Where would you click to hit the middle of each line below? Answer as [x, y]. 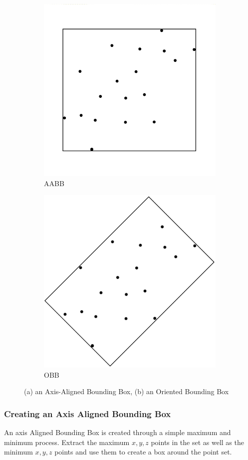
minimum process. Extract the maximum [67, 442]
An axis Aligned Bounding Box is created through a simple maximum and [118, 432]
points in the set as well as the [197, 442]
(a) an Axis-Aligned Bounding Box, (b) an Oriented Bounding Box [126, 391]
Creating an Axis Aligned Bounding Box [88, 413]
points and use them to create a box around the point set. [143, 452]
